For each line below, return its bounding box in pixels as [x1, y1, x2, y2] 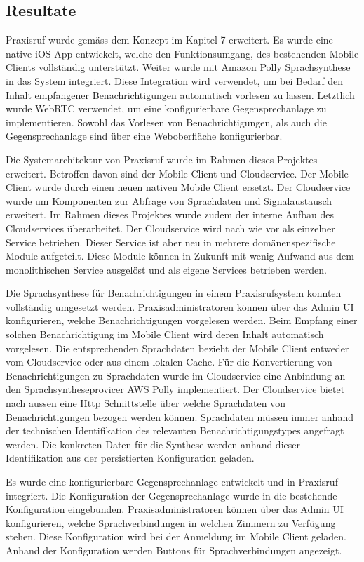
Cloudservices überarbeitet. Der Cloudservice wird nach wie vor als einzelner [6, 220, 335, 235]
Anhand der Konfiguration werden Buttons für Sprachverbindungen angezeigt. [6, 542, 342, 557]
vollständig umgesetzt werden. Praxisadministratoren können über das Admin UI [6, 299, 354, 314]
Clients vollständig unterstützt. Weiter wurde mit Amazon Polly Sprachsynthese [6, 60, 351, 74]
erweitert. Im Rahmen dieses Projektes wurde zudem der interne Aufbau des [6, 207, 334, 222]
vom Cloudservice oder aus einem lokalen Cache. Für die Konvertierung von [6, 354, 332, 369]
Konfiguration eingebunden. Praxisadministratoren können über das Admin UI [6, 502, 344, 516]
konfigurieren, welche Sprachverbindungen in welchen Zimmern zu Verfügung [6, 515, 336, 530]
